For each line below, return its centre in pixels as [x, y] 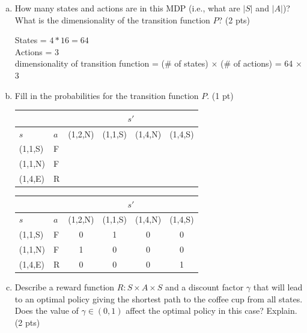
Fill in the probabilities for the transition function [107, 95]
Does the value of [47, 310]
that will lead [278, 287]
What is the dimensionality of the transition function [112, 19]
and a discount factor [205, 287]
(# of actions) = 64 [257, 63]
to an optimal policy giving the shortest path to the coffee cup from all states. [159, 298]
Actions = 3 [37, 51]
